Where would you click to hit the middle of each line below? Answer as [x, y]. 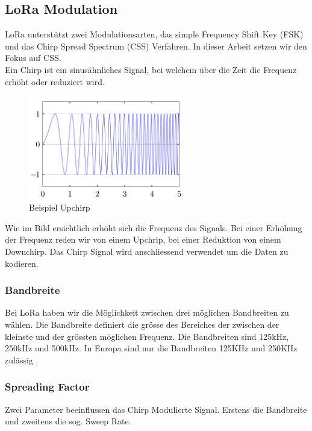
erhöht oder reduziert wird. [55, 81]
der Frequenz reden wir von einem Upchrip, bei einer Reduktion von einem [143, 239]
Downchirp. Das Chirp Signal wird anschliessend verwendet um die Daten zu [147, 251]
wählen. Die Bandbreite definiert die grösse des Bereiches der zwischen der [142, 324]
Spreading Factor [47, 387]
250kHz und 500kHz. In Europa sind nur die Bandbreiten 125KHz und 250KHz [151, 348]
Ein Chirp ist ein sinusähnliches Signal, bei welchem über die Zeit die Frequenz [151, 69]
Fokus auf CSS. [33, 58]
